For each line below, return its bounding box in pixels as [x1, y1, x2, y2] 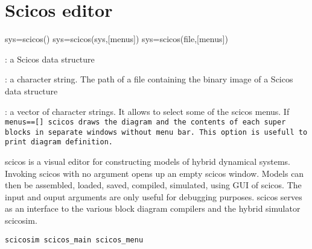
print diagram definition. [5, 138, 113, 147]
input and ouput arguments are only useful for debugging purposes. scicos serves [5, 190, 302, 203]
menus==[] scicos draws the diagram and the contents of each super [5, 118, 286, 127]
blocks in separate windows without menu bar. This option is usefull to [5, 128, 308, 137]
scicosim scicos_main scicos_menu [5, 235, 144, 244]
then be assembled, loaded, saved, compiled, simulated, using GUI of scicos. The [5, 179, 302, 191]
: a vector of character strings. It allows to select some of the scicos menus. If [5, 105, 290, 117]
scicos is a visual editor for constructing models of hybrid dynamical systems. [5, 155, 290, 168]
